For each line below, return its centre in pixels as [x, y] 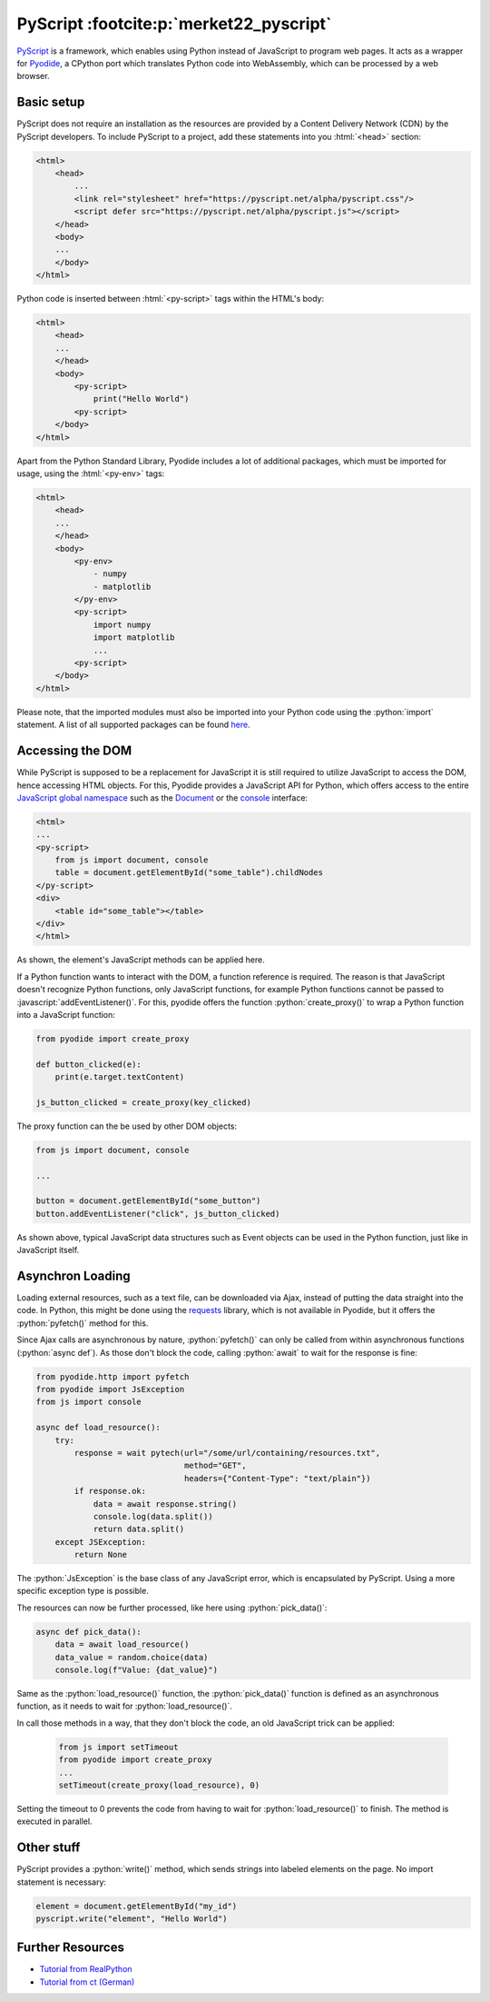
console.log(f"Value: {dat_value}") [136, 1670]
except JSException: [101, 1542]
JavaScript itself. [48, 1250]
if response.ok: [110, 1491]
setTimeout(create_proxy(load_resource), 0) [159, 1785]
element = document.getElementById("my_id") [137, 1906]
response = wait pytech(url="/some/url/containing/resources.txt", [227, 1453]
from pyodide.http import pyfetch [113, 1376]
